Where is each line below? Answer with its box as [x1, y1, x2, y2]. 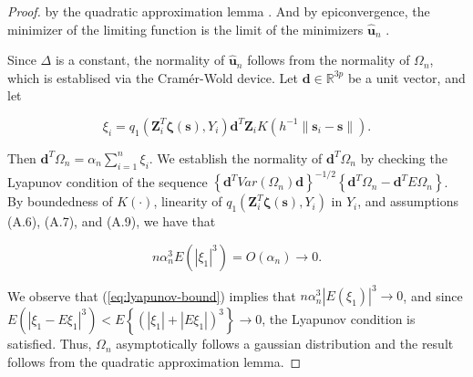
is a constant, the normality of [55, 50, 225, 69]
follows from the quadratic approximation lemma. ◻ [7, 351, 302, 371]
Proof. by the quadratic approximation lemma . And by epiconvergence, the [7, 2, 430, 20]
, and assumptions [357, 192, 458, 211]
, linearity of [153, 192, 222, 211]
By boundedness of [7, 192, 113, 211]
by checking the [360, 148, 447, 167]
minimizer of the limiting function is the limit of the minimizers [7, 19, 364, 38]
